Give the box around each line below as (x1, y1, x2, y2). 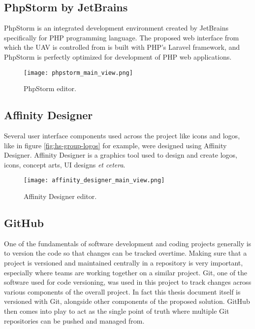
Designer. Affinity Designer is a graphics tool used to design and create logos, (4, 150, 237, 160)
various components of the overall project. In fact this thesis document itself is (4, 286, 241, 296)
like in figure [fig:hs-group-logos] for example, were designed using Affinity (4, 140, 227, 150)
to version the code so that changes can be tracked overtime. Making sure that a (4, 248, 247, 258)
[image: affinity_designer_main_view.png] (24, 177, 165, 184)
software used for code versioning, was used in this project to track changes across (4, 277, 252, 287)
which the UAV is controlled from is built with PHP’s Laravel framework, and (4, 42, 240, 52)
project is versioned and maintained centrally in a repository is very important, (4, 258, 243, 268)
